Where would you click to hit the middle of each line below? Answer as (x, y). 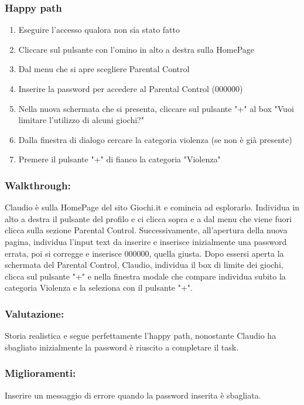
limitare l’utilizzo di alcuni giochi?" (81, 120)
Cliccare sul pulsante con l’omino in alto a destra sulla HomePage (136, 49)
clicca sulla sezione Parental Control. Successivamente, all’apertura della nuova (146, 230)
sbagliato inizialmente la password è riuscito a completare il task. (122, 347)
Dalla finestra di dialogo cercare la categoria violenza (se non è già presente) (155, 139)
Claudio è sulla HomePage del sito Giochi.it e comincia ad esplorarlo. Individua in (152, 207)
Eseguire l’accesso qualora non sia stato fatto (99, 30)
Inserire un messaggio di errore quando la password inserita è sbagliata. (133, 395)
